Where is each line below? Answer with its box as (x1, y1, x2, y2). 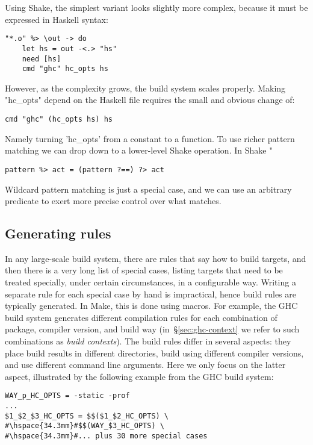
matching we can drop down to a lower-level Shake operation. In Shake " (5, 144, 273, 157)
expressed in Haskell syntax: (5, 13, 108, 25)
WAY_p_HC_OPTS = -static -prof (5, 391, 130, 400)
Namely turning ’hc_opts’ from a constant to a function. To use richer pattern (5, 132, 295, 145)
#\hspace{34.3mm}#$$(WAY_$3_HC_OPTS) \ (5, 422, 164, 431)
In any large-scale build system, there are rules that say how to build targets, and (5, 252, 306, 264)
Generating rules (5, 224, 111, 243)
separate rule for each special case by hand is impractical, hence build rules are (5, 287, 296, 300)
